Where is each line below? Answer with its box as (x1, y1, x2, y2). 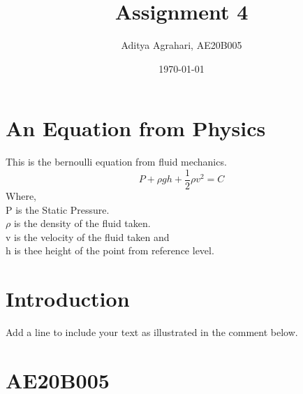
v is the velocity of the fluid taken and (6, 229, 170, 244)
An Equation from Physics (6, 114, 266, 143)
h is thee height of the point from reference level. (6, 243, 214, 258)
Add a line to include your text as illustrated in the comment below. (6, 325, 298, 339)
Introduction (6, 284, 130, 313)
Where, (6, 188, 36, 203)
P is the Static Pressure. (6, 202, 110, 217)
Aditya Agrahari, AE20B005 (121, 38, 242, 52)
